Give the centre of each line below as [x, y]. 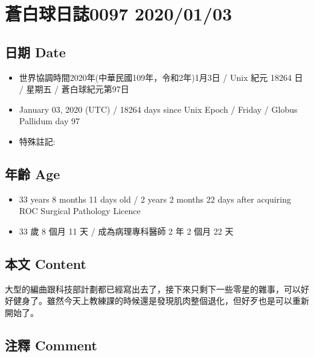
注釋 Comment [51, 345]
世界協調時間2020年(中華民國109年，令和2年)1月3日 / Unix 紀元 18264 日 [161, 77]
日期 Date [35, 52]
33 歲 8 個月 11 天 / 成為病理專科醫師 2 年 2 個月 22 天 [126, 231]
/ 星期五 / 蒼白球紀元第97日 [74, 89]
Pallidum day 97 [49, 121]
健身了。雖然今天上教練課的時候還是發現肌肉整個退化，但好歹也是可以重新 [161, 301]
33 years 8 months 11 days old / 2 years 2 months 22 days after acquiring [155, 199]
